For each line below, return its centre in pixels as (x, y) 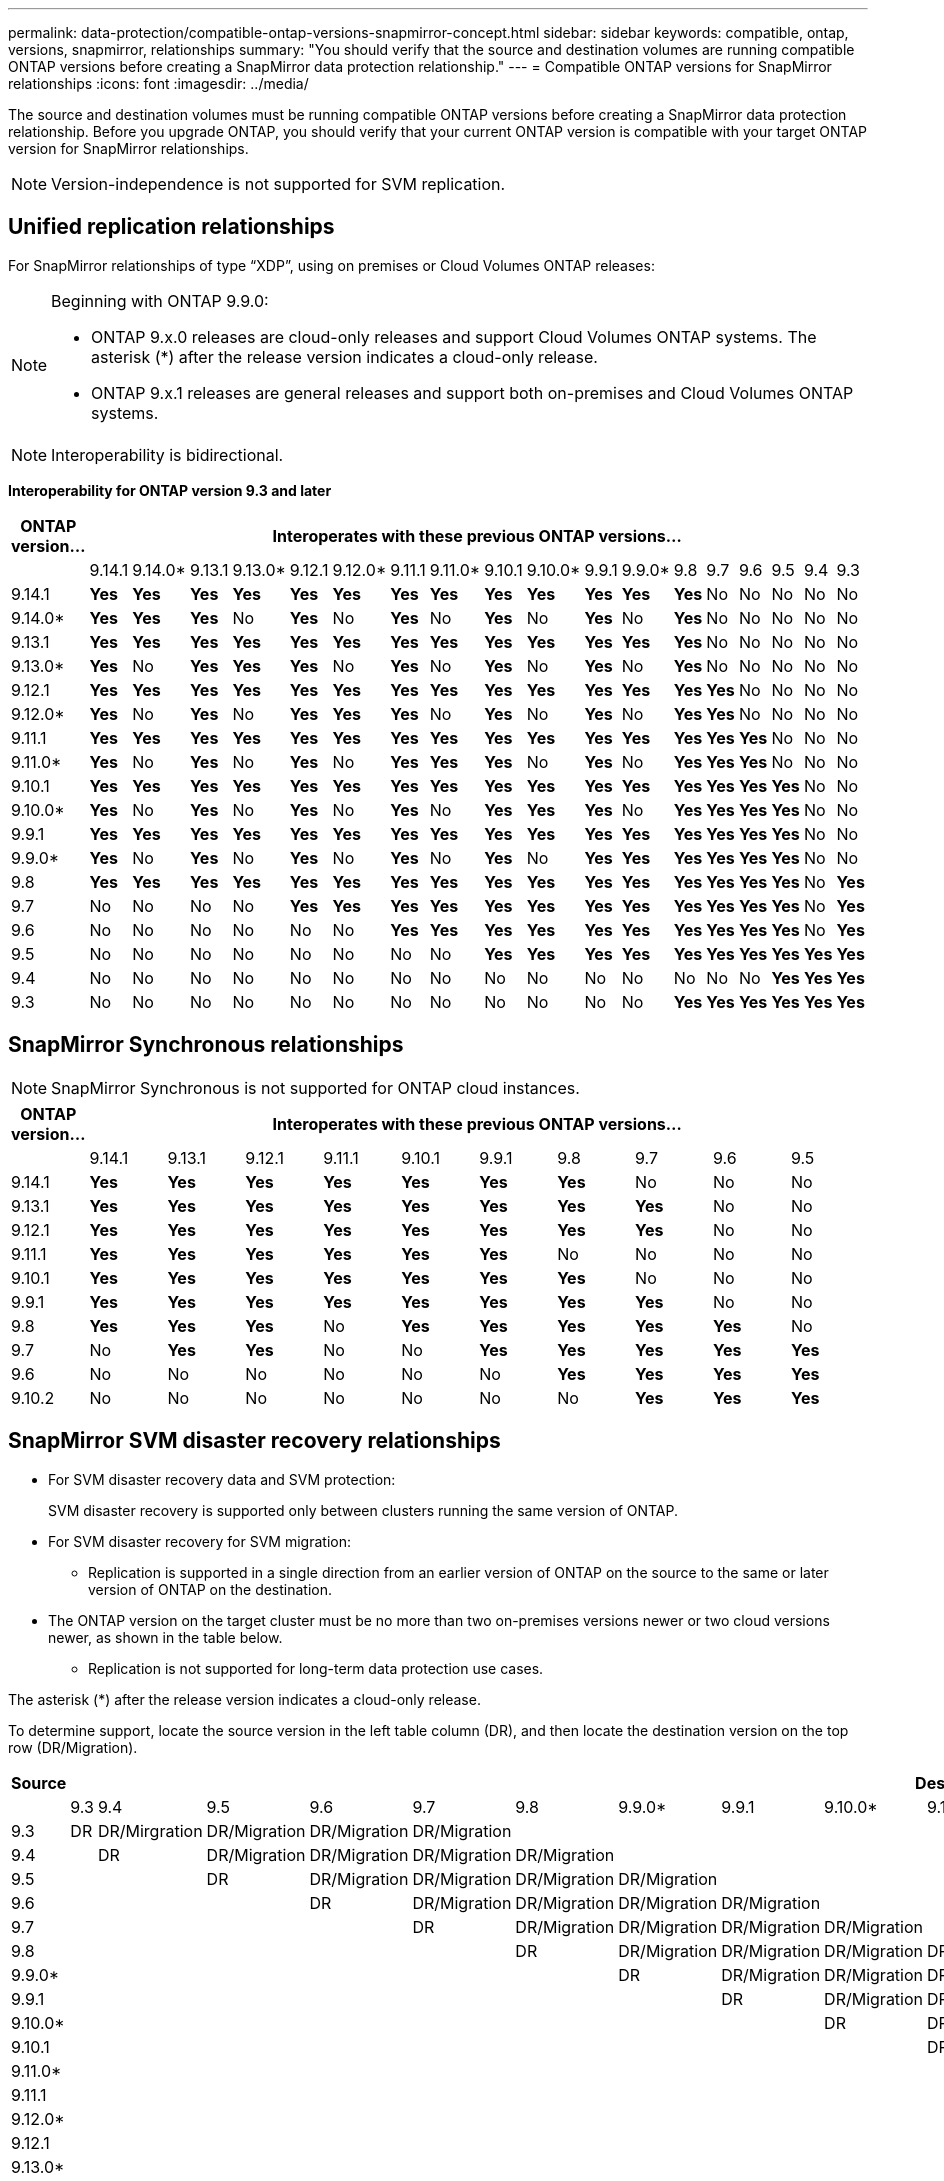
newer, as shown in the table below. (165, 1637)
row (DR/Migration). (73, 1747)
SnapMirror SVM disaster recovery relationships (254, 1441)
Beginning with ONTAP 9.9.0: (160, 300)
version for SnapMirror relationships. (128, 148)
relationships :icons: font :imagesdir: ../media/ (158, 83)
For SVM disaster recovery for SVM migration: (199, 1541)
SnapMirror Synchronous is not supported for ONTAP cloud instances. (315, 1087)
